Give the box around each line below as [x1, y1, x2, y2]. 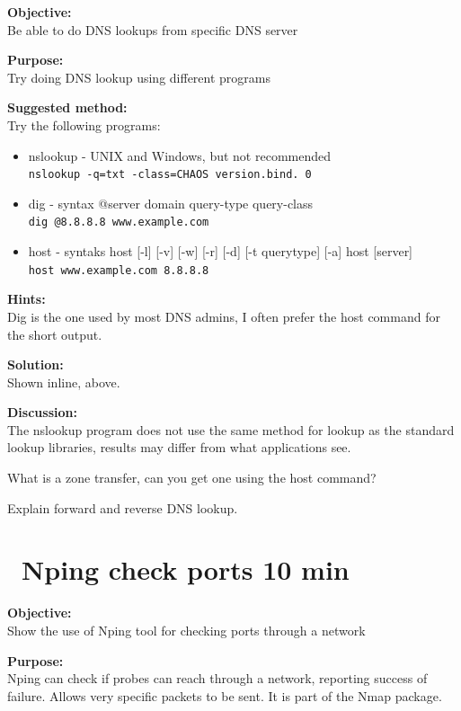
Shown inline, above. [7, 372, 120, 391]
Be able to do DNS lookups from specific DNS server [7, 20, 298, 39]
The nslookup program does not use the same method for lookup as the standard [7, 420, 455, 439]
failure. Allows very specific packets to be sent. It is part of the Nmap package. [7, 686, 442, 705]
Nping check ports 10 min [22, 551, 350, 588]
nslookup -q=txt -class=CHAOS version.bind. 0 [28, 168, 312, 182]
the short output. [7, 324, 102, 343]
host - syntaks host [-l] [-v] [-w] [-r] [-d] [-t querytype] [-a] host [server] [28, 242, 413, 261]
